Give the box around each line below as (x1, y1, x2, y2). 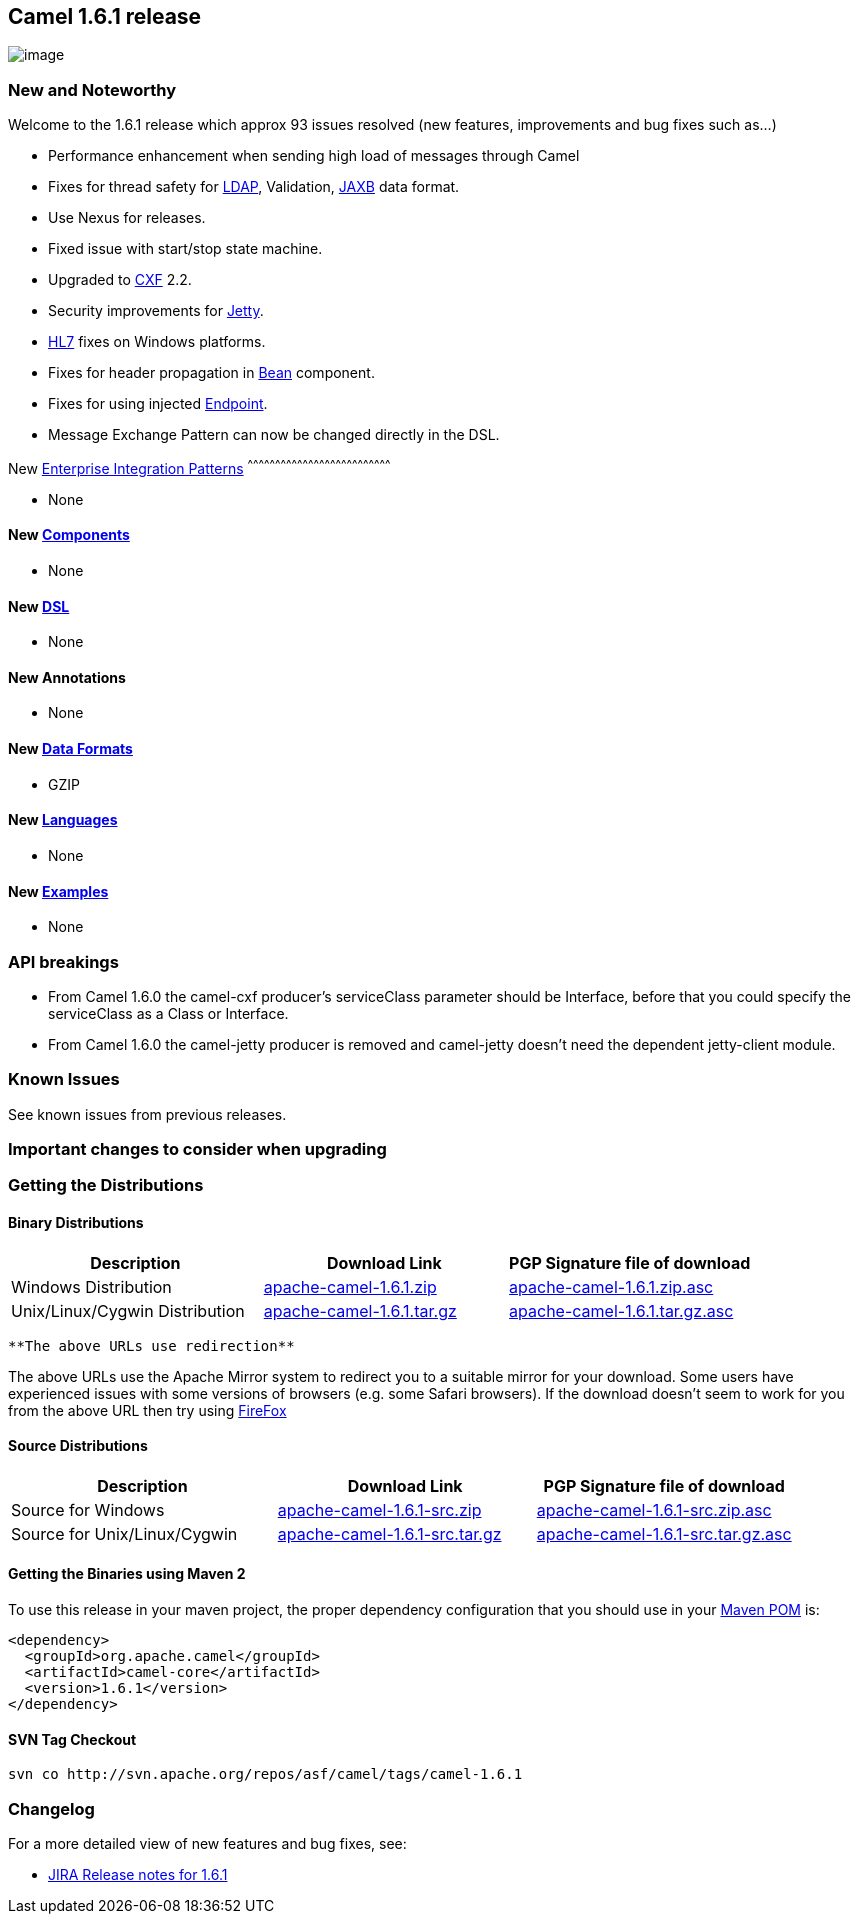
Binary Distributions (8, 1214, 144, 1231)
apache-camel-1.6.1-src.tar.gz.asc (536, 1523, 792, 1544)
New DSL (8, 597, 70, 615)
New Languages (8, 811, 118, 829)
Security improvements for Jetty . (48, 302, 264, 320)
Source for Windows (11, 1499, 165, 1520)
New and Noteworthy (8, 79, 176, 100)
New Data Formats (8, 740, 133, 758)
